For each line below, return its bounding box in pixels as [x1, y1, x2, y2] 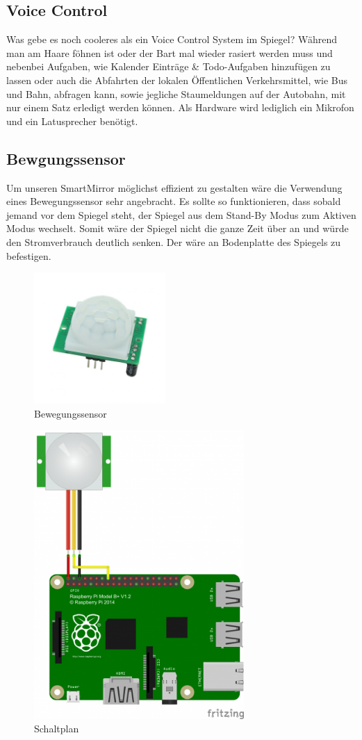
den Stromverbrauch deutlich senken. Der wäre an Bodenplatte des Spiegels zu [6, 234, 341, 249]
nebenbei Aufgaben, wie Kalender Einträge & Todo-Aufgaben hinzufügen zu [6, 59, 331, 74]
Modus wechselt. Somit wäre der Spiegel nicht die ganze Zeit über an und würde [6, 221, 349, 236]
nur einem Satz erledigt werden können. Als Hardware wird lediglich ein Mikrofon [6, 100, 354, 115]
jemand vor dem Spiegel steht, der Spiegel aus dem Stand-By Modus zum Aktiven [6, 207, 356, 222]
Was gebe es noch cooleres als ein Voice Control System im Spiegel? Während [6, 32, 338, 47]
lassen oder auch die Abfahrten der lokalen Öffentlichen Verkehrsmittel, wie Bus [6, 72, 348, 87]
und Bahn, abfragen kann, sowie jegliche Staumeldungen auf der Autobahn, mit [6, 86, 346, 101]
